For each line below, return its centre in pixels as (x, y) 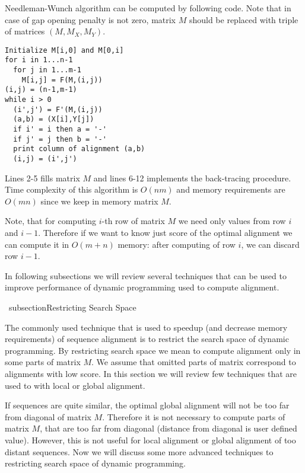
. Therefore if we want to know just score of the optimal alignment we (165, 233)
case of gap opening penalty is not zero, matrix (90, 19)
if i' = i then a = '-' (60, 130)
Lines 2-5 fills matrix (42, 178)
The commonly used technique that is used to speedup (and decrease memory (146, 327)
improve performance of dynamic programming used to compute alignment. (142, 287)
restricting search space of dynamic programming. (95, 463)
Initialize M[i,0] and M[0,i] (64, 50)
